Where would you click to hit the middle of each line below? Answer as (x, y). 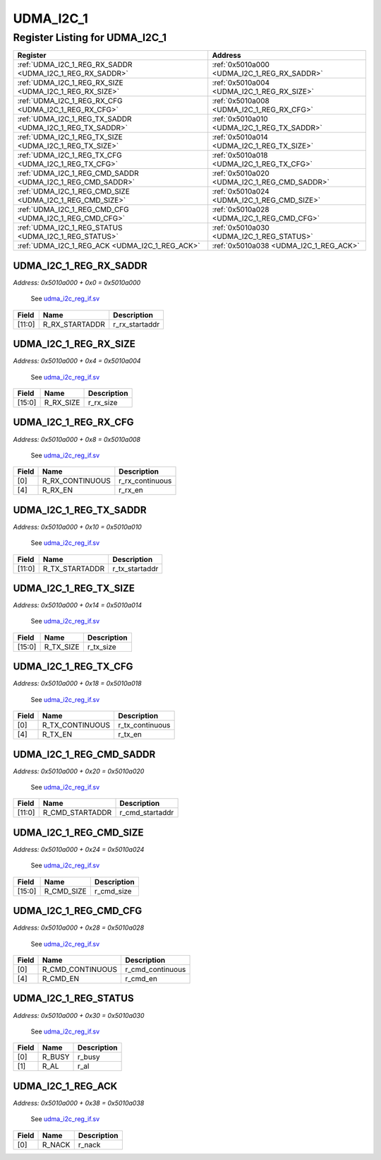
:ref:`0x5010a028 (241, 210)
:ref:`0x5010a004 (241, 83)
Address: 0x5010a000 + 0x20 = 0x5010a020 (79, 771)
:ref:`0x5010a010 (240, 119)
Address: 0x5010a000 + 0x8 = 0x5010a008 (77, 439)
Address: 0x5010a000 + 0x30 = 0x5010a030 (79, 1015)
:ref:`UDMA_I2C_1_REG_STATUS (70, 228)
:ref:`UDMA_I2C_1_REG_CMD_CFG (73, 210)
